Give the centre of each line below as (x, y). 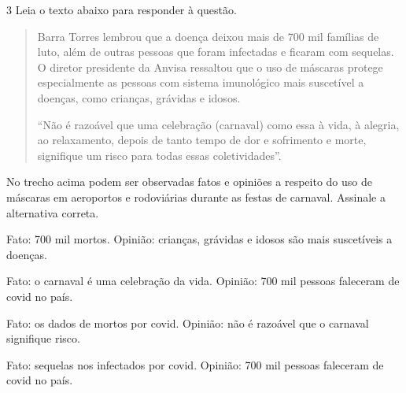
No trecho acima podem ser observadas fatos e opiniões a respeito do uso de (189, 182)
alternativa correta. (53, 212)
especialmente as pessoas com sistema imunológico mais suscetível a (201, 82)
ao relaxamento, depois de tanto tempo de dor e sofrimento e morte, (202, 140)
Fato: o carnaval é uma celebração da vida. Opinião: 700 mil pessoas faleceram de (203, 281)
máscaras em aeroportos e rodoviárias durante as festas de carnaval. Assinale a (196, 196)
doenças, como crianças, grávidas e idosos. (139, 97)
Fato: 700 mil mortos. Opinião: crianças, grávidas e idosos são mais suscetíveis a (199, 239)
